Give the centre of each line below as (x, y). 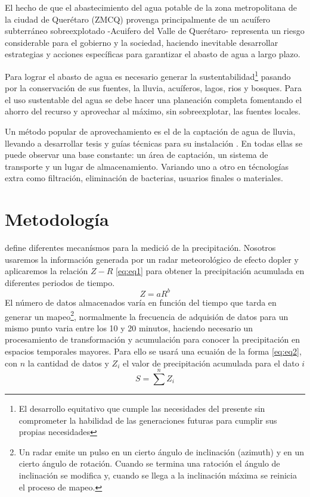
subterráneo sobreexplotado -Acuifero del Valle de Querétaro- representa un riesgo (155, 31)
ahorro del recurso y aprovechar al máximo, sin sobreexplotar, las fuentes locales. (153, 111)
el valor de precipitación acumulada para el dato (211, 363)
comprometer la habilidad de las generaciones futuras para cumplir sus (148, 420)
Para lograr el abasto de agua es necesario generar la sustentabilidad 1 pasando (148, 75)
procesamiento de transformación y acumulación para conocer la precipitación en (153, 339)
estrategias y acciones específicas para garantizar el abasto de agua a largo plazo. (153, 54)
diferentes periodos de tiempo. (60, 282)
